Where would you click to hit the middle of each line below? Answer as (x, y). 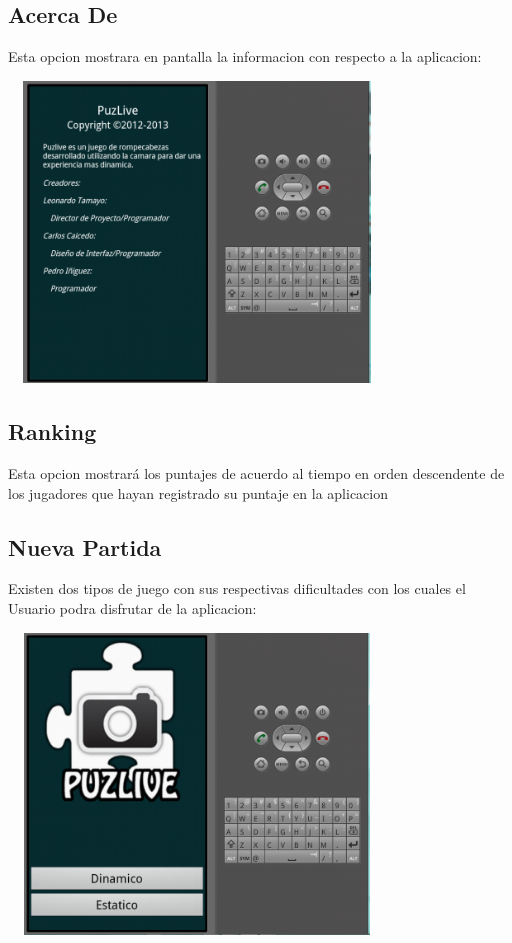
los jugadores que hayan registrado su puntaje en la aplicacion (198, 492)
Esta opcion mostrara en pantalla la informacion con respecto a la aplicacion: (245, 56)
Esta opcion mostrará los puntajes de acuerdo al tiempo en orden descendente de (256, 472)
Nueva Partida (85, 546)
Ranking (52, 431)
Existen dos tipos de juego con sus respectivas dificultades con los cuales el (237, 588)
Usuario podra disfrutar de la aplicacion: (132, 607)
